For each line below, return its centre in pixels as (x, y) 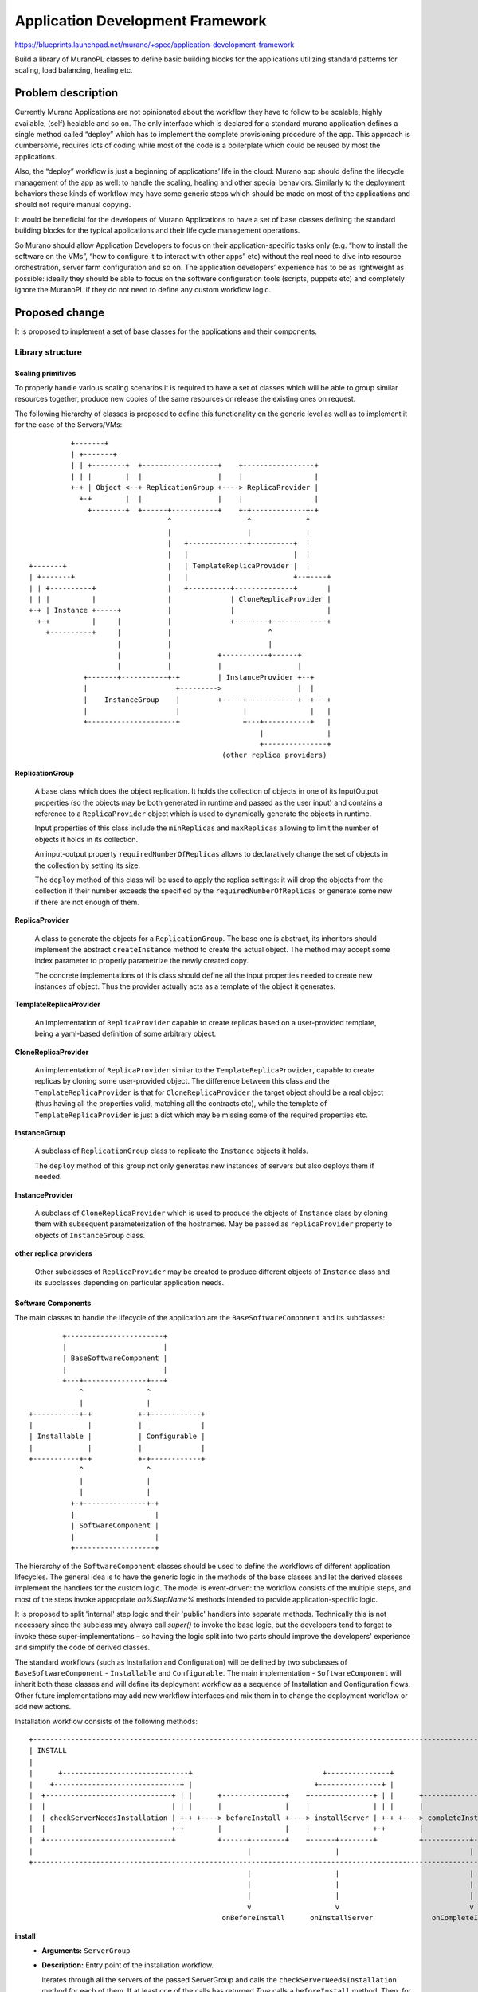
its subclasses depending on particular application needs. (129, 1282)
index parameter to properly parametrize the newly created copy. (142, 961)
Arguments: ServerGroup (86, 1951)
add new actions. (43, 1707)
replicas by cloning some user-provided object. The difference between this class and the (182, 1081)
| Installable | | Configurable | (118, 1437)
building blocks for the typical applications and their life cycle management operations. (157, 230)
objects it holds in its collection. (86, 839)
